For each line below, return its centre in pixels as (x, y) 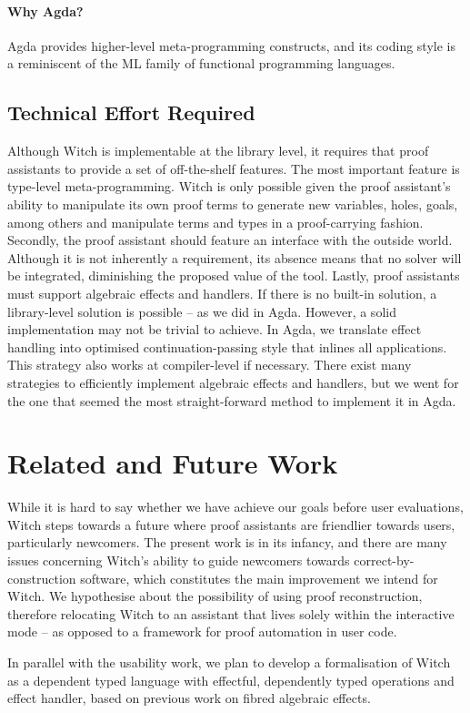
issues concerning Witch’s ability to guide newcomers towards (179, 560)
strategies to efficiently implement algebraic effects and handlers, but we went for (233, 382)
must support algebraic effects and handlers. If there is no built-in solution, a (222, 293)
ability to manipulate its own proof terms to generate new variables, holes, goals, (233, 204)
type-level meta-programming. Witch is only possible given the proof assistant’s (229, 186)
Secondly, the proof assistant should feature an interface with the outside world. (230, 240)
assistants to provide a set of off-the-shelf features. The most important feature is (234, 168)
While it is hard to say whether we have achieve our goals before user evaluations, (235, 507)
